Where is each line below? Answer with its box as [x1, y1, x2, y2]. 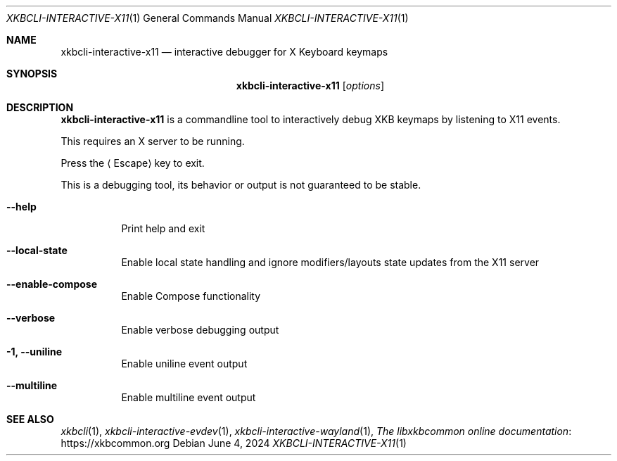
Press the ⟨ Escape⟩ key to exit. [61, 157, 205, 169]
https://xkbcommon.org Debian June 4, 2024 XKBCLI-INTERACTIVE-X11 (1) [61, 437, 407, 449]
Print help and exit [121, 222, 205, 234]
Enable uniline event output [121, 358, 248, 370]
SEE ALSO [6, 413, 54, 425]
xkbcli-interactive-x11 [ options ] [236, 80, 384, 91]
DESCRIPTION [6, 101, 74, 113]
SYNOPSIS [6, 68, 58, 80]
